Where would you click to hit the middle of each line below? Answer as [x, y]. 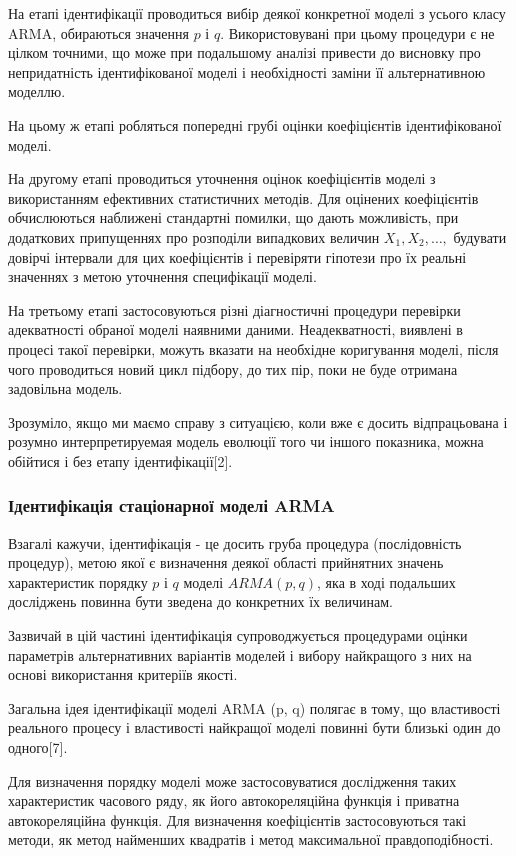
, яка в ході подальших [386, 581]
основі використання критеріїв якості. [123, 674]
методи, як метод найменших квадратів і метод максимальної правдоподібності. [251, 839]
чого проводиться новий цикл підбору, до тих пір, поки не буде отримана [233, 368]
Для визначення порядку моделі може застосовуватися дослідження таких [232, 780]
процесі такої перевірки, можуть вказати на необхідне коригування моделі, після [253, 348]
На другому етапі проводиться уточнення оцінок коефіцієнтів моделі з [222, 178]
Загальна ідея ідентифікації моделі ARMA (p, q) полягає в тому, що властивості [254, 707]
